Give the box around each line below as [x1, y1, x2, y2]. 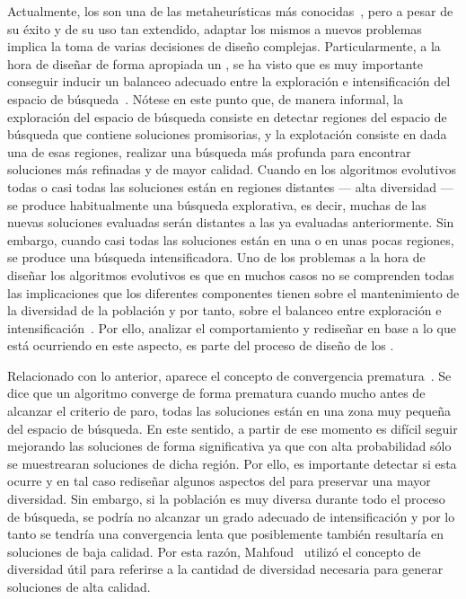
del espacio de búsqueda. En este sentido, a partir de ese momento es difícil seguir [7, 418, 458, 437]
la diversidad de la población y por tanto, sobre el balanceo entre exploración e [7, 301, 442, 320]
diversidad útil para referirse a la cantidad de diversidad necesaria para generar [7, 559, 444, 578]
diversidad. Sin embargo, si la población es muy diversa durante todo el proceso [7, 489, 445, 508]
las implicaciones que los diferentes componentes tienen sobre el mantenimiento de [7, 283, 460, 302]
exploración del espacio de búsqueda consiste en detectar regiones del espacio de [7, 107, 447, 126]
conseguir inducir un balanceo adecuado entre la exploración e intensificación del [7, 72, 451, 91]
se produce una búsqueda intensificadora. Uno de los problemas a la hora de [7, 248, 426, 267]
